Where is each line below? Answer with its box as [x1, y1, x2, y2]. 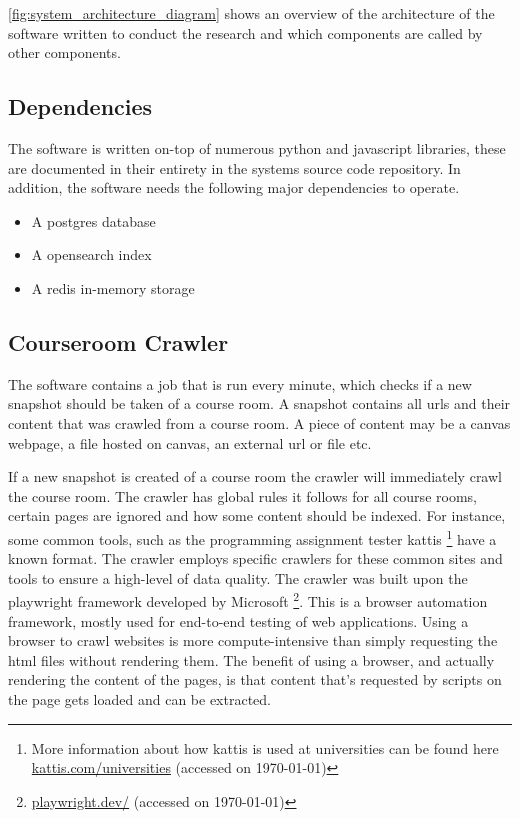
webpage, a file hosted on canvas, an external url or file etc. [8, 432, 372, 453]
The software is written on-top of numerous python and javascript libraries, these [8, 137, 506, 158]
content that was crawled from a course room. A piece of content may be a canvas [8, 412, 511, 433]
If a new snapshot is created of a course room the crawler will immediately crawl [8, 466, 502, 487]
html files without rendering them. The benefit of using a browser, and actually [8, 649, 495, 670]
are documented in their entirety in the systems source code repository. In [8, 157, 461, 178]
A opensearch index [31, 244, 152, 265]
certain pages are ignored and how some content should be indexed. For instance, [8, 505, 506, 526]
